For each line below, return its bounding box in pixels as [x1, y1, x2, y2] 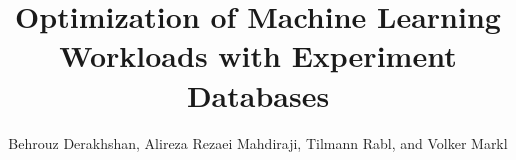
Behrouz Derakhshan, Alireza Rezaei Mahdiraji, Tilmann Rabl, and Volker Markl [8, 132, 508, 153]
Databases [186, 74, 330, 115]
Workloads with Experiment [59, 35, 457, 76]
